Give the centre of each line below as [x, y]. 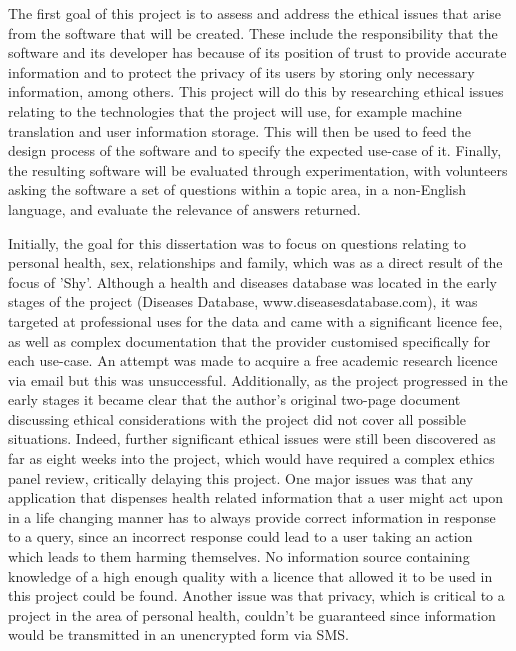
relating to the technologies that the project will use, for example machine [235, 110]
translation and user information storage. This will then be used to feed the [239, 130]
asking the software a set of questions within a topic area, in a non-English [237, 189]
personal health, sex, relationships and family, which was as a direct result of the [255, 262]
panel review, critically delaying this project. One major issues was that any [241, 477]
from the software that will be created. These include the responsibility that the [253, 32]
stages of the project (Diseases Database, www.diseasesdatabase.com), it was [243, 301]
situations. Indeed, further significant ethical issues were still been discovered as [252, 438]
